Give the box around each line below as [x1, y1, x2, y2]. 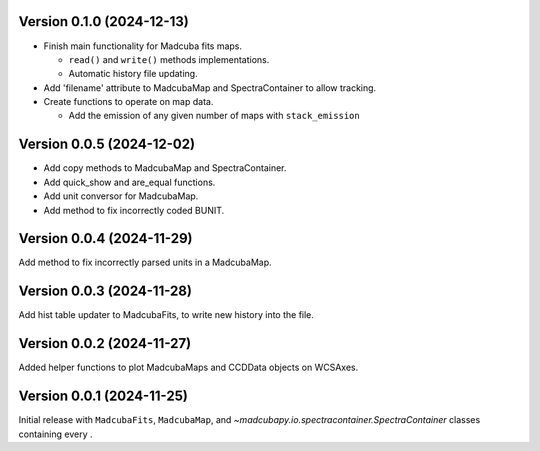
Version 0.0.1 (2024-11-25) [18, 388, 189, 405]
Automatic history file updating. [68, 68, 199, 80]
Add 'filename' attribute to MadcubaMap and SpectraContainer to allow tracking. [43, 81, 377, 94]
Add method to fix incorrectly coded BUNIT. [43, 204, 225, 216]
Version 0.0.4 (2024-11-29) [18, 230, 194, 247]
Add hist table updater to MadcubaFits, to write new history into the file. [18, 309, 315, 321]
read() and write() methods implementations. [68, 53, 270, 65]
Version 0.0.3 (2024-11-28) [18, 283, 192, 300]
